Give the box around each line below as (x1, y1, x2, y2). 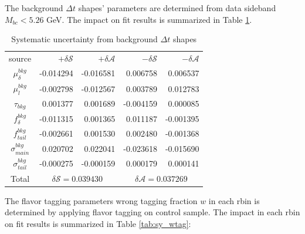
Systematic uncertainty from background (11, 33, 158, 45)
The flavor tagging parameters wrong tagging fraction (5, 194, 198, 206)
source (9, 52, 32, 65)
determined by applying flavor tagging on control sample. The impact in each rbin (5, 206, 300, 218)
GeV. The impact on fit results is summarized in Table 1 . (46, 13, 252, 25)
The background (5, 2, 63, 13)
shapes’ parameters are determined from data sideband (78, 2, 276, 13)
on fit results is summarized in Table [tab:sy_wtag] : (5, 217, 191, 229)
